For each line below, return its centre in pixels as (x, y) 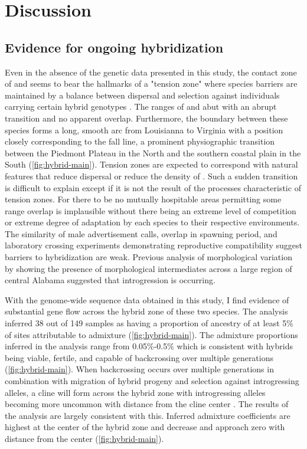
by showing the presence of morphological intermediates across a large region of (148, 268)
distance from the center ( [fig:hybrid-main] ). (84, 438)
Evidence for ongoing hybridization (114, 47)
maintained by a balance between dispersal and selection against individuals (142, 95)
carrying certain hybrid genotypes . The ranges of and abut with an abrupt (141, 106)
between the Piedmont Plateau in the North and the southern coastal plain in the (153, 153)
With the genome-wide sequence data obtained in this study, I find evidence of (147, 299)
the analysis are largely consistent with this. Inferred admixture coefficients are (148, 415)
